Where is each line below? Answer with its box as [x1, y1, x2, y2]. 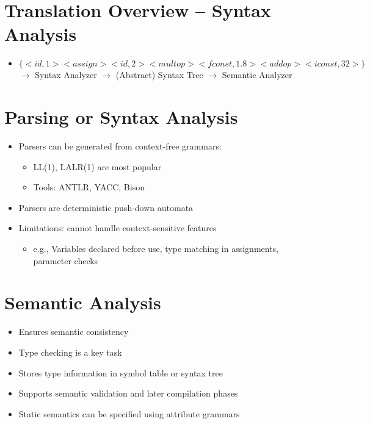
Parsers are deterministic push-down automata [18, 201, 194, 214]
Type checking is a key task [18, 345, 122, 358]
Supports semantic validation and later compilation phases [18, 387, 238, 400]
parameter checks [33, 254, 98, 267]
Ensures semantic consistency [18, 325, 129, 338]
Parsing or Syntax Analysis [4, 104, 238, 129]
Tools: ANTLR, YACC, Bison [33, 181, 145, 193]
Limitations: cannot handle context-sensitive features [18, 221, 217, 234]
